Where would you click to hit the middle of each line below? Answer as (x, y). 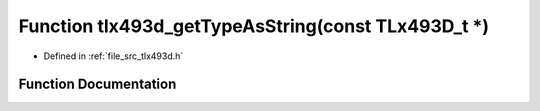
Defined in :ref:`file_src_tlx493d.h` (113, 56)
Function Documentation (97, 84)
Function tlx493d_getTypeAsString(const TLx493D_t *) (254, 26)
